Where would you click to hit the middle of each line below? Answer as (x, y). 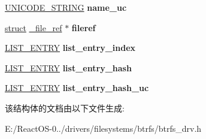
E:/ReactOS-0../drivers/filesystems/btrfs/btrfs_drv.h (103, 128)
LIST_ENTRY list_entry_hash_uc (77, 88)
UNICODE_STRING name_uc (66, 7)
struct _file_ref (34, 27)
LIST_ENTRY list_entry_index (70, 48)
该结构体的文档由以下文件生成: (65, 108)
